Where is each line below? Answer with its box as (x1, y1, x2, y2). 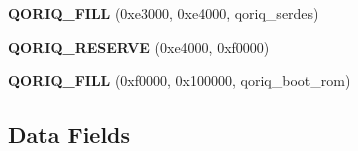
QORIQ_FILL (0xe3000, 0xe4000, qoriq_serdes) (8, 3, 319, 23)
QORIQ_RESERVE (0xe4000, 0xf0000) (8, 36, 270, 57)
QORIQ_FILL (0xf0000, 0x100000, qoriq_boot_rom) (8, 70, 351, 91)
